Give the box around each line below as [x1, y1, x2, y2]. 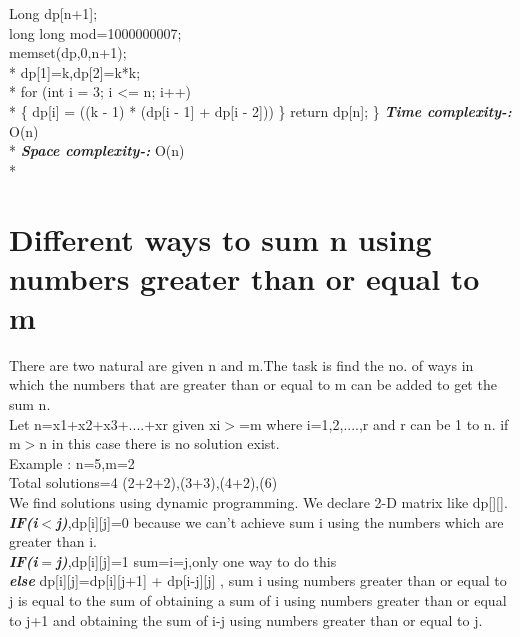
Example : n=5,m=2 [9, 452, 135, 473]
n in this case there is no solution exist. [39, 433, 280, 454]
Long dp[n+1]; [9, 3, 98, 23]
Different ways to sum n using [9, 218, 432, 259]
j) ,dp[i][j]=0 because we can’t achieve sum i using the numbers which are [56, 511, 504, 532]
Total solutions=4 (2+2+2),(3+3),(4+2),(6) [9, 472, 278, 493]
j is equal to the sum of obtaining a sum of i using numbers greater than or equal [9, 589, 507, 610]
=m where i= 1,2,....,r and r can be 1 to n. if [239, 413, 509, 434]
